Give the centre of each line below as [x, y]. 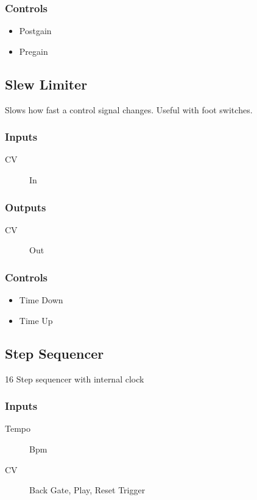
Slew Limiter [46, 84]
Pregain [33, 51]
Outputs [26, 207]
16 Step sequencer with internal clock [75, 379]
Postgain [35, 31]
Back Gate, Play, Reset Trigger [87, 490]
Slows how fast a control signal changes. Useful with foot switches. [129, 109]
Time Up [36, 320]
